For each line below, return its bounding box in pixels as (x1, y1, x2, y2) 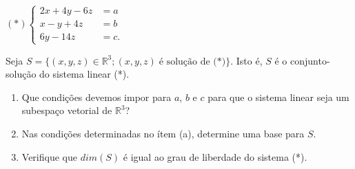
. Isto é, (230, 53, 263, 67)
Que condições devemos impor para (21, 89, 172, 104)
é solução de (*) (159, 56, 226, 67)
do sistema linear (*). (39, 67, 130, 81)
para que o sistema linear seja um (207, 89, 349, 104)
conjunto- (290, 53, 330, 67)
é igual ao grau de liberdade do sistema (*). (123, 149, 307, 164)
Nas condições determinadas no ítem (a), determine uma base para (21, 126, 305, 140)
